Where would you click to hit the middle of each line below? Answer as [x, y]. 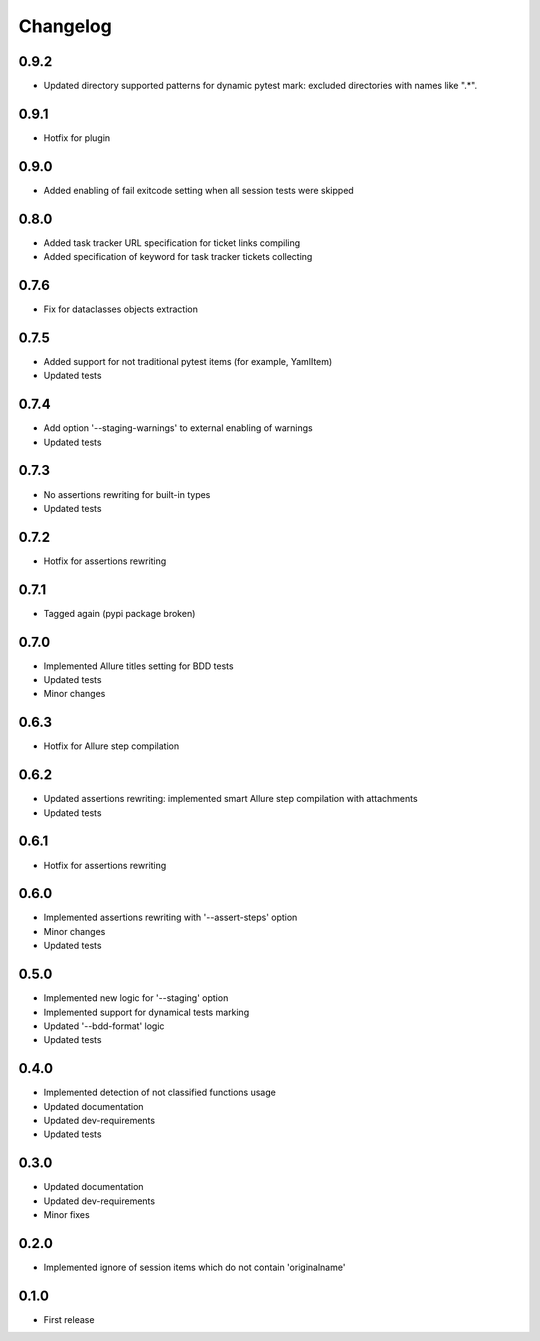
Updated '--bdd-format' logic [104, 1026]
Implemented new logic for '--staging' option [136, 998]
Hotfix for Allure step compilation [111, 746]
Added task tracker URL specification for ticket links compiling [172, 242]
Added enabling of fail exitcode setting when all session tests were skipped [198, 190]
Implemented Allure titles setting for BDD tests [138, 666]
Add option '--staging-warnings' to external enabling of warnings [178, 428]
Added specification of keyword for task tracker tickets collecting [178, 257]
